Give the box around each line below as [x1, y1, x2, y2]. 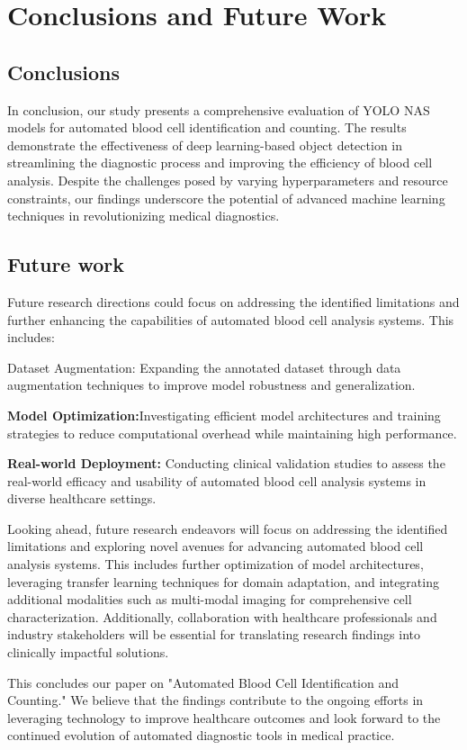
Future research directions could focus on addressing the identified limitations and [7, 292, 460, 311]
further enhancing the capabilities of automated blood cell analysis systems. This [7, 310, 454, 329]
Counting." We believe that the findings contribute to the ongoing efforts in [7, 691, 424, 709]
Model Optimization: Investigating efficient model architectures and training [7, 405, 441, 424]
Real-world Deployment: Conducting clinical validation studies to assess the [7, 454, 445, 473]
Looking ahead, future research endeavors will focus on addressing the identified [7, 519, 448, 538]
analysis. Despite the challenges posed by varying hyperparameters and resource [7, 170, 448, 189]
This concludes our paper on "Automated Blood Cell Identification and [7, 673, 400, 691]
